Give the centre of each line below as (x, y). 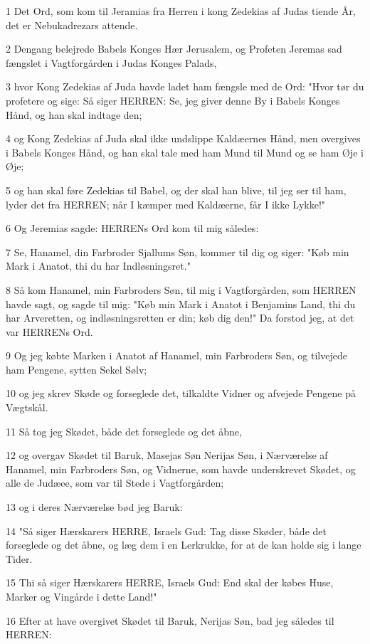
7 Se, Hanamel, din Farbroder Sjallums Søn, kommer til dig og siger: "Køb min (178, 252)
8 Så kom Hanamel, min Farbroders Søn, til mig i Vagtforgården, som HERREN (181, 289)
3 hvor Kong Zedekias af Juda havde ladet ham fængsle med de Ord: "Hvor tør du (185, 86)
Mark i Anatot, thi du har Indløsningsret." (98, 266)
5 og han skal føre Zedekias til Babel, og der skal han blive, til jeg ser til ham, (176, 190)
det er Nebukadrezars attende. (72, 25)
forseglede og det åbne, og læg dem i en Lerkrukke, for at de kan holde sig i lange (184, 545)
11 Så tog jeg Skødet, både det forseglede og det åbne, (124, 431)
